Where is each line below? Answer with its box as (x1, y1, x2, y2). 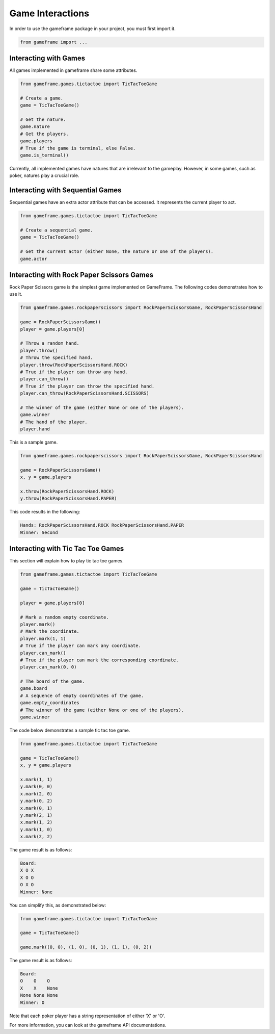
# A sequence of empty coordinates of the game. (20, 692, 144, 699)
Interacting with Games (9, 54, 86, 62)
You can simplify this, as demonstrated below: (9, 902, 106, 908)
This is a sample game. (9, 439, 58, 446)
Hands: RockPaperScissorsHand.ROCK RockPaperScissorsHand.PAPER (20, 523, 184, 528)
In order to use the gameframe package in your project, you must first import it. (9, 25, 176, 32)
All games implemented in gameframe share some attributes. (9, 67, 137, 73)
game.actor (20, 255, 47, 262)
